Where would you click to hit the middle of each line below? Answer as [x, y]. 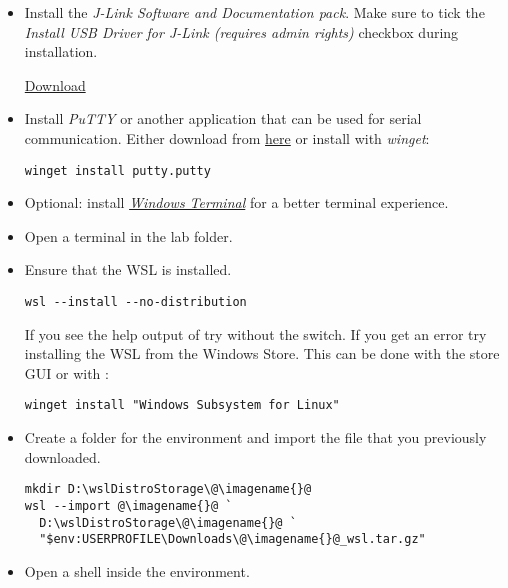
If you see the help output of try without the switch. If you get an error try [255, 333]
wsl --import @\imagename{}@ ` [128, 505]
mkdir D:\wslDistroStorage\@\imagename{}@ [168, 489]
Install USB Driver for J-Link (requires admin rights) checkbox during [241, 31]
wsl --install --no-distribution [135, 302]
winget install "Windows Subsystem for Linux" [182, 405]
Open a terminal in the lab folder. [128, 235]
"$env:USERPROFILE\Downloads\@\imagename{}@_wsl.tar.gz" [232, 539]
